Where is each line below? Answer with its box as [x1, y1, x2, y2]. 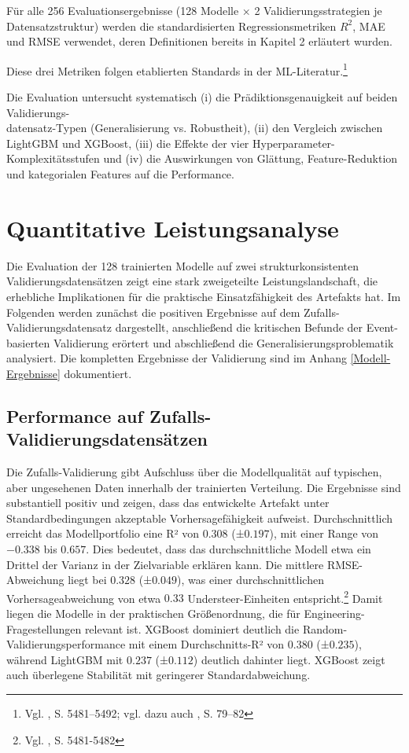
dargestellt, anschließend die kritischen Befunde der [115, 319, 363, 336]
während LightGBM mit [6, 651, 123, 667]
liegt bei [68, 571, 107, 588]
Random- [302, 620, 348, 637]
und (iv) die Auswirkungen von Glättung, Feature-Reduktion [103, 150, 398, 167]
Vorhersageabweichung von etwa [6, 590, 161, 606]
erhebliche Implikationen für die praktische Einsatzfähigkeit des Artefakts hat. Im [6, 288, 401, 304]
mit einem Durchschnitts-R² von [128, 636, 285, 652]
